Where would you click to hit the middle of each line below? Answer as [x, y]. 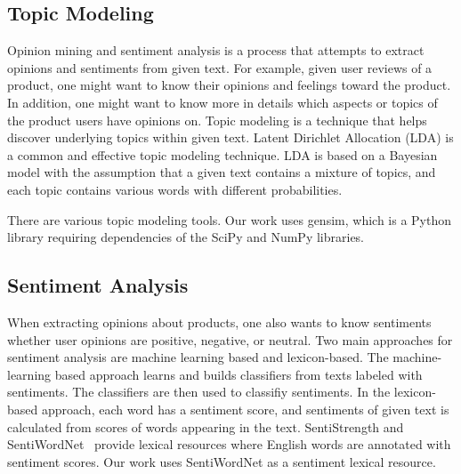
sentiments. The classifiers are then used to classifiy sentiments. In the [199, 392]
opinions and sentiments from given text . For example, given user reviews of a [220, 67]
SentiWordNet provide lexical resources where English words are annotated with [229, 444]
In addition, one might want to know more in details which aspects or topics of [222, 102]
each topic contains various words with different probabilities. [175, 189]
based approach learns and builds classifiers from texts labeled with [239, 374]
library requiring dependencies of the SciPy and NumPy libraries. [186, 237]
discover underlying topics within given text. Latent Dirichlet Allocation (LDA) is [230, 137]
